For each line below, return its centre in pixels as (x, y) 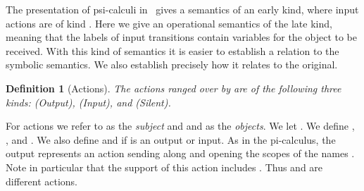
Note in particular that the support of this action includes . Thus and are (164, 167)
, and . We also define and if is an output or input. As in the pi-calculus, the (171, 139)
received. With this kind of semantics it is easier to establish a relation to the (172, 50)
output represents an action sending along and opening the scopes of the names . (180, 153)
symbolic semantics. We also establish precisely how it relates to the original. (172, 64)
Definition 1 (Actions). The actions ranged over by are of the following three (174, 88)
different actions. (42, 181)
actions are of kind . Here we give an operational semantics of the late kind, (169, 23)
